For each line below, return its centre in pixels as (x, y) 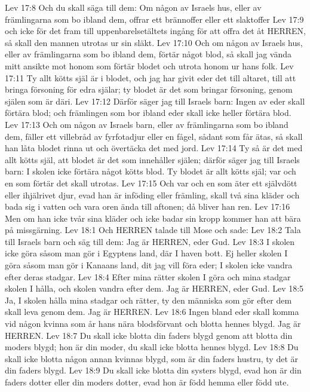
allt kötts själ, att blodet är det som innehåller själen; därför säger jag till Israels (152, 159)
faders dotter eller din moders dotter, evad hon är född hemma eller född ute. (147, 382)
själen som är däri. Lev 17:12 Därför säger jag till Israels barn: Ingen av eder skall (155, 101)
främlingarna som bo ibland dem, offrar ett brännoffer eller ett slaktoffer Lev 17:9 (154, 19)
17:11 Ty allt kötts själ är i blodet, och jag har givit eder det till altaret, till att (151, 77)
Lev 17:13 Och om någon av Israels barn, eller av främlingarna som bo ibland (147, 124)
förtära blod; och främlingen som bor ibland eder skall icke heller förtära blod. (148, 113)
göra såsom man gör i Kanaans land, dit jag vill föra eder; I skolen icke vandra (149, 265)
